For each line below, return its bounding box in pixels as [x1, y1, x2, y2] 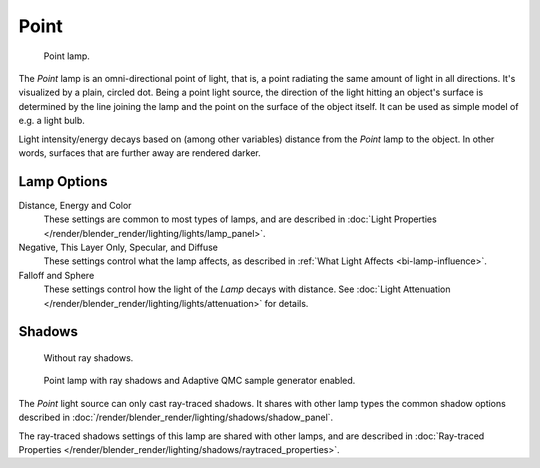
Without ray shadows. [43, 351, 134, 364]
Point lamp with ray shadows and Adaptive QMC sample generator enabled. [43, 375, 356, 387]
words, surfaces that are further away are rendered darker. [18, 146, 262, 159]
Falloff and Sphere [18, 269, 95, 281]
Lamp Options [18, 173, 108, 190]
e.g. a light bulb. [18, 115, 85, 127]
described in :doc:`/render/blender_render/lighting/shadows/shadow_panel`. [18, 411, 334, 424]
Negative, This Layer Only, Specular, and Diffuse [18, 241, 219, 253]
